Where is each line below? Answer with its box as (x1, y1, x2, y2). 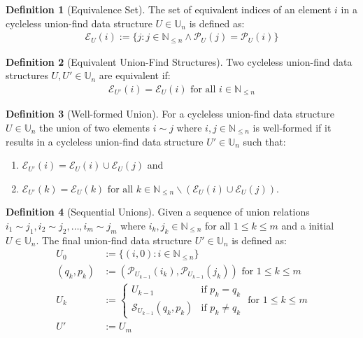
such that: (243, 134, 286, 148)
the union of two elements (39, 120, 150, 134)
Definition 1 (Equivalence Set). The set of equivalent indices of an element (6, 2, 332, 16)
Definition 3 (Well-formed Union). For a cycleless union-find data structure (6, 106, 334, 121)
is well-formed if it (252, 120, 332, 134)
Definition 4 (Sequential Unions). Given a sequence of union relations (6, 204, 310, 219)
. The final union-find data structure (36, 232, 192, 247)
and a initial (281, 218, 334, 232)
